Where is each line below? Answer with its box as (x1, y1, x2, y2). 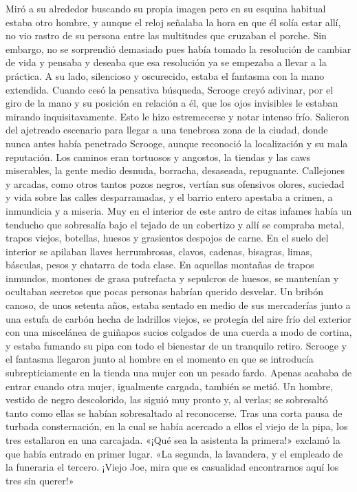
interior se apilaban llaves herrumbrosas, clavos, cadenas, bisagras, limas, (6, 244, 312, 258)
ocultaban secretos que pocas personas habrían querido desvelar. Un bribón (6, 284, 323, 299)
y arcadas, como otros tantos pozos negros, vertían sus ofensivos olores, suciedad (6, 176, 345, 191)
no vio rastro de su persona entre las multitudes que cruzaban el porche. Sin (6, 28, 327, 43)
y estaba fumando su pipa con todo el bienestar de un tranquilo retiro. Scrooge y (6, 338, 347, 352)
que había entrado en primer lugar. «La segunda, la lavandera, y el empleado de (6, 446, 343, 460)
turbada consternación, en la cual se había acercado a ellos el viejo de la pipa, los (6, 419, 348, 434)
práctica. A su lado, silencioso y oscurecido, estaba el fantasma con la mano (6, 68, 325, 83)
